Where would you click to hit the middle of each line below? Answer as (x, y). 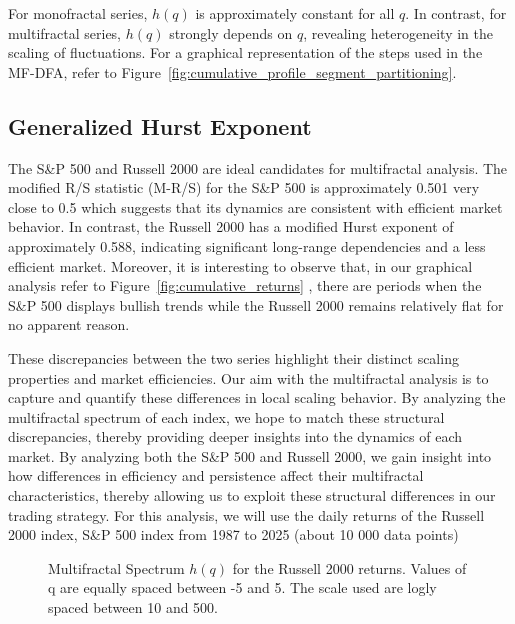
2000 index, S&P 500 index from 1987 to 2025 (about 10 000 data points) (233, 534)
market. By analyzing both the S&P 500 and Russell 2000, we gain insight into (250, 455)
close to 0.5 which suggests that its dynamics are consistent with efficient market (255, 206)
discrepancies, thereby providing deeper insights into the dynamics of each (235, 436)
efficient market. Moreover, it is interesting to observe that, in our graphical (240, 265)
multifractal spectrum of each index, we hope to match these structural (226, 416)
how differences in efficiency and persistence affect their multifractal (216, 475)
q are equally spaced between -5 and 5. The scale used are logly (242, 587)
